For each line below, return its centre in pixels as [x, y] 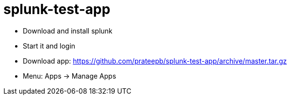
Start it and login [49, 46]
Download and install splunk [68, 31]
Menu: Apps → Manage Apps [70, 76]
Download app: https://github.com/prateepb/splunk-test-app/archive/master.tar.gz [155, 61]
